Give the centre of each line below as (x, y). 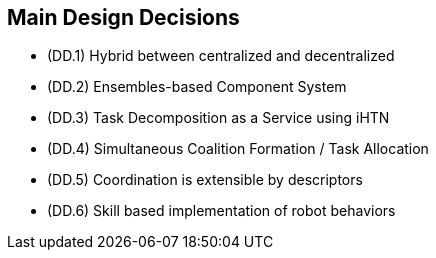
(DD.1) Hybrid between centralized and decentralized (221, 56)
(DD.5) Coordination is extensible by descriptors (205, 180)
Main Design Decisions (123, 17)
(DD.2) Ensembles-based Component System (197, 87)
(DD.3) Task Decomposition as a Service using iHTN (218, 118)
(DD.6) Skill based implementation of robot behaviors (221, 211)
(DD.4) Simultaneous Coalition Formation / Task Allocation (238, 149)
